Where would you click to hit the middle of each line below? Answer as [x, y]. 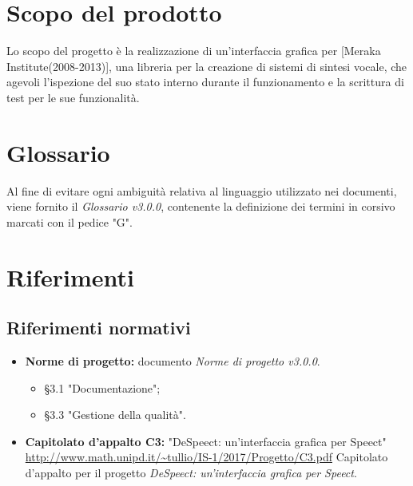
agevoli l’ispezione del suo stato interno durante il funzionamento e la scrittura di [205, 82]
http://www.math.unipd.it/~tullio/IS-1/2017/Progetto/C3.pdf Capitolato [206, 457]
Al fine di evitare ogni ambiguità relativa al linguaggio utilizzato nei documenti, [202, 190]
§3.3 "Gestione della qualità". [115, 415]
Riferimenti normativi [99, 328]
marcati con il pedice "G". [69, 221]
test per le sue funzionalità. [73, 97]
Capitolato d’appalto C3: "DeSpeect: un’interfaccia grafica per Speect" [206, 441]
